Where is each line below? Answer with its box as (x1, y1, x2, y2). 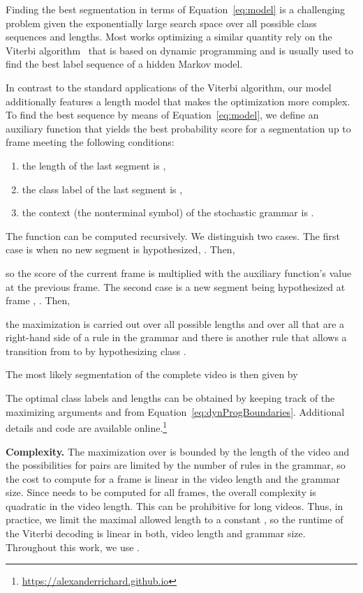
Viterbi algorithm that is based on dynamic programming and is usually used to (6, 43, 353, 57)
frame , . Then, (6, 293, 71, 308)
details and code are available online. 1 (6, 419, 168, 435)
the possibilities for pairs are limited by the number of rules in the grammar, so (6, 458, 346, 472)
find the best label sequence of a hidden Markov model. (6, 57, 243, 71)
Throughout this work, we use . (6, 539, 140, 554)
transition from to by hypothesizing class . (6, 343, 186, 358)
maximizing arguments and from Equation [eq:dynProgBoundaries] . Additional (6, 404, 345, 419)
